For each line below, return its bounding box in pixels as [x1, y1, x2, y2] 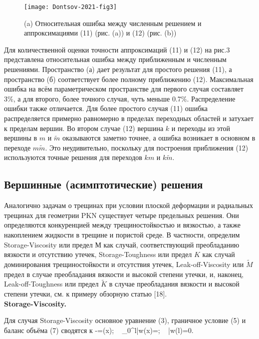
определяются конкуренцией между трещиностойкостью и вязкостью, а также [4, 219, 241, 230]
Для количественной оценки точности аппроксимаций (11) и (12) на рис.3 [4, 44, 230, 54]
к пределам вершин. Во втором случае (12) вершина [4, 122, 164, 133]
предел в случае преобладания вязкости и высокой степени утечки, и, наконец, [4, 268, 244, 279]
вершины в [4, 132, 37, 143]
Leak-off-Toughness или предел [4, 278, 99, 289]
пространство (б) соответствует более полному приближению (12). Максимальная [4, 73, 254, 84]
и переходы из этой [171, 122, 231, 133]
